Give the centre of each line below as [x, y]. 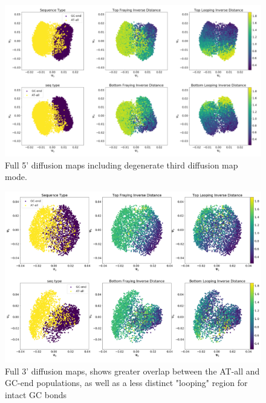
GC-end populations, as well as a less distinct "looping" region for [126, 383]
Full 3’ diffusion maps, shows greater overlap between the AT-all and [132, 371]
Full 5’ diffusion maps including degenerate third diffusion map [122, 165]
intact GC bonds [36, 394]
